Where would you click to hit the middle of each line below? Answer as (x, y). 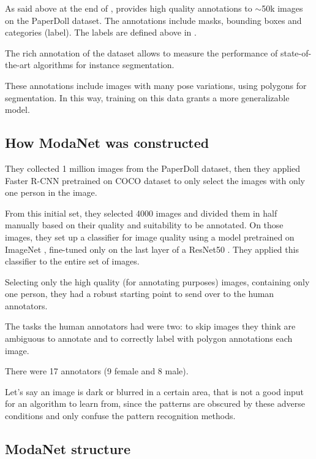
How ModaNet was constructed (107, 143)
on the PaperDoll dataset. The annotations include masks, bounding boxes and (153, 20)
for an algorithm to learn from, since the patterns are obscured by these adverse (155, 403)
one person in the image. (51, 192)
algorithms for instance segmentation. (104, 65)
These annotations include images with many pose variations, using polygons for (156, 85)
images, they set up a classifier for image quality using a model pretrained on (150, 237)
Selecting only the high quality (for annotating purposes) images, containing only (157, 281)
